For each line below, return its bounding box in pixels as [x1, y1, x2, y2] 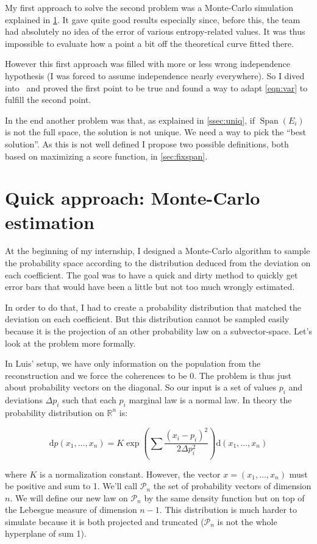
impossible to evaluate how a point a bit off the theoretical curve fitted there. [5, 37, 294, 49]
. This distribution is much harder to [159, 503, 297, 516]
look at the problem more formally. [5, 336, 136, 349]
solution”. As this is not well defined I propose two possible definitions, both [5, 137, 289, 150]
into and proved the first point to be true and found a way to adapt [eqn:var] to [5, 81, 308, 94]
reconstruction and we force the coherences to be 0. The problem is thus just [5, 369, 291, 381]
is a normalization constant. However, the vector [40, 467, 221, 480]
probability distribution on [5, 406, 104, 419]
